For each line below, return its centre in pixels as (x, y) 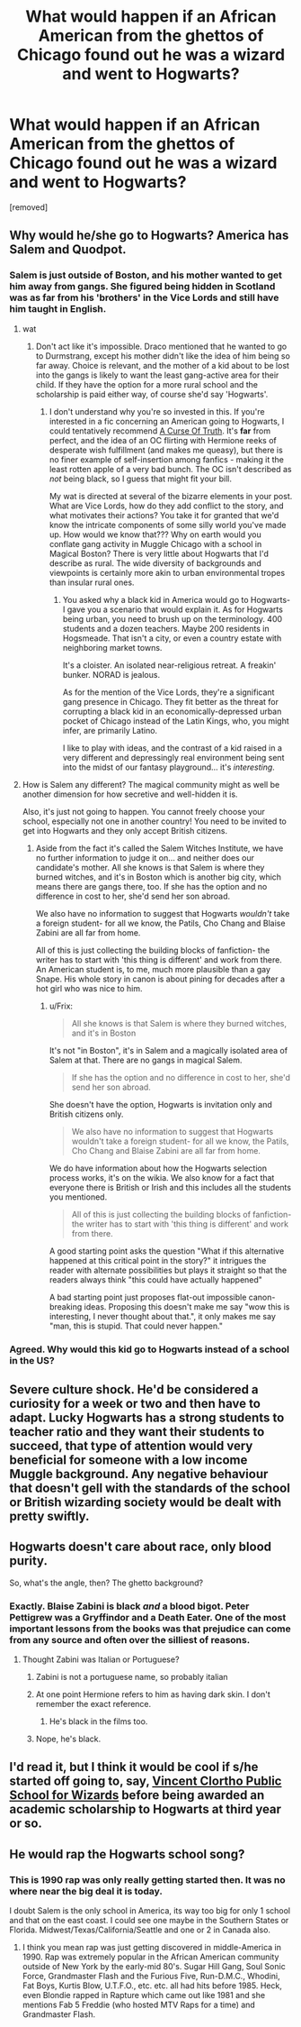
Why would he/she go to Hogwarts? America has (149, 236)
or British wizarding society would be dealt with (146, 1502)
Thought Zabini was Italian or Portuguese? (101, 1659)
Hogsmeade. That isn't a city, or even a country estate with (172, 638)
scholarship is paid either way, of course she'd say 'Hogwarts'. (152, 394)
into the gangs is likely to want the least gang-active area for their (157, 375)
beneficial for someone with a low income (128, 1460)
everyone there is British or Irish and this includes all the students (170, 1187)
